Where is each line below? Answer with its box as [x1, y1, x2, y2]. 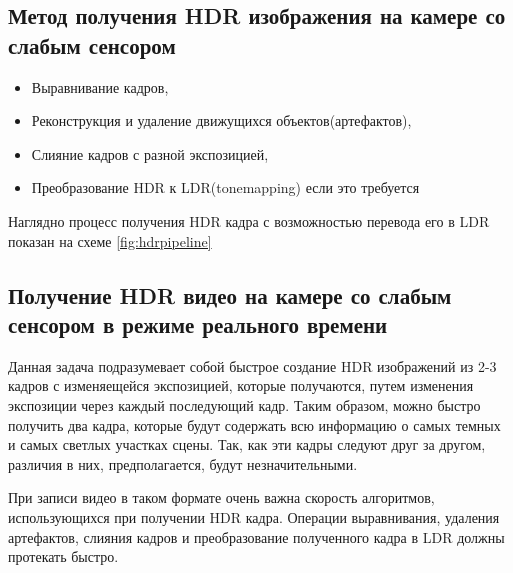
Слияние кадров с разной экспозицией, [31, 143, 269, 164]
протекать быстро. [8, 546, 119, 567]
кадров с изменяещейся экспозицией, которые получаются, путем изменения [8, 375, 474, 396]
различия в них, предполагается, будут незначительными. [8, 453, 358, 474]
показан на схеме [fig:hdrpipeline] [8, 230, 212, 251]
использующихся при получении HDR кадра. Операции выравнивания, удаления [8, 506, 500, 527]
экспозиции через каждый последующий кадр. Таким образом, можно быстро [8, 394, 481, 415]
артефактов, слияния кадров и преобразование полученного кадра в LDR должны [8, 526, 505, 547]
